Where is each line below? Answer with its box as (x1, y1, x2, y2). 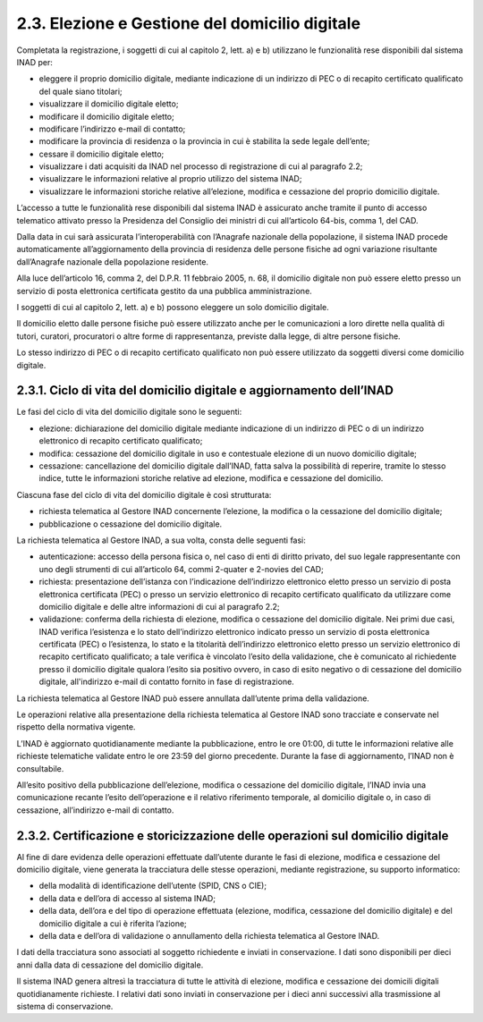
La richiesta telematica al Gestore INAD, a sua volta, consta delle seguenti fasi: (16, 535, 306, 545)
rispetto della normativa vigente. (16, 722, 136, 732)
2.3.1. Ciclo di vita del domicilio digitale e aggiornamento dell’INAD (16, 383, 394, 398)
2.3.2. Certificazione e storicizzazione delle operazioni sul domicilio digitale (16, 828, 449, 843)
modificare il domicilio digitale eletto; (38, 111, 174, 122)
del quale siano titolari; (38, 86, 123, 97)
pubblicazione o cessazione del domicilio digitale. (38, 519, 223, 529)
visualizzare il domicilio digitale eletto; (38, 98, 179, 109)
